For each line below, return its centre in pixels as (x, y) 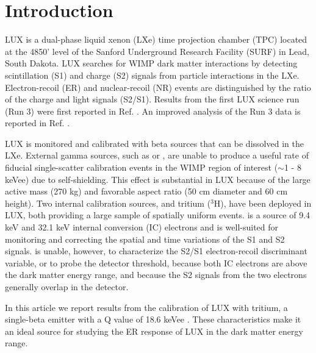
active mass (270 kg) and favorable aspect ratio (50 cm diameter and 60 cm (146, 191)
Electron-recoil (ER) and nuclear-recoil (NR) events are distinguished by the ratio (158, 87)
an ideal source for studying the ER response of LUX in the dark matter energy (154, 331)
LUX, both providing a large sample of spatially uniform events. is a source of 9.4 (158, 215)
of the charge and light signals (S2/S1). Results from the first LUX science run (152, 99)
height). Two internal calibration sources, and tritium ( (108, 203)
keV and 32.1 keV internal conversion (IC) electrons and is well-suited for (142, 227)
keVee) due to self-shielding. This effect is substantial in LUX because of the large (158, 179)
